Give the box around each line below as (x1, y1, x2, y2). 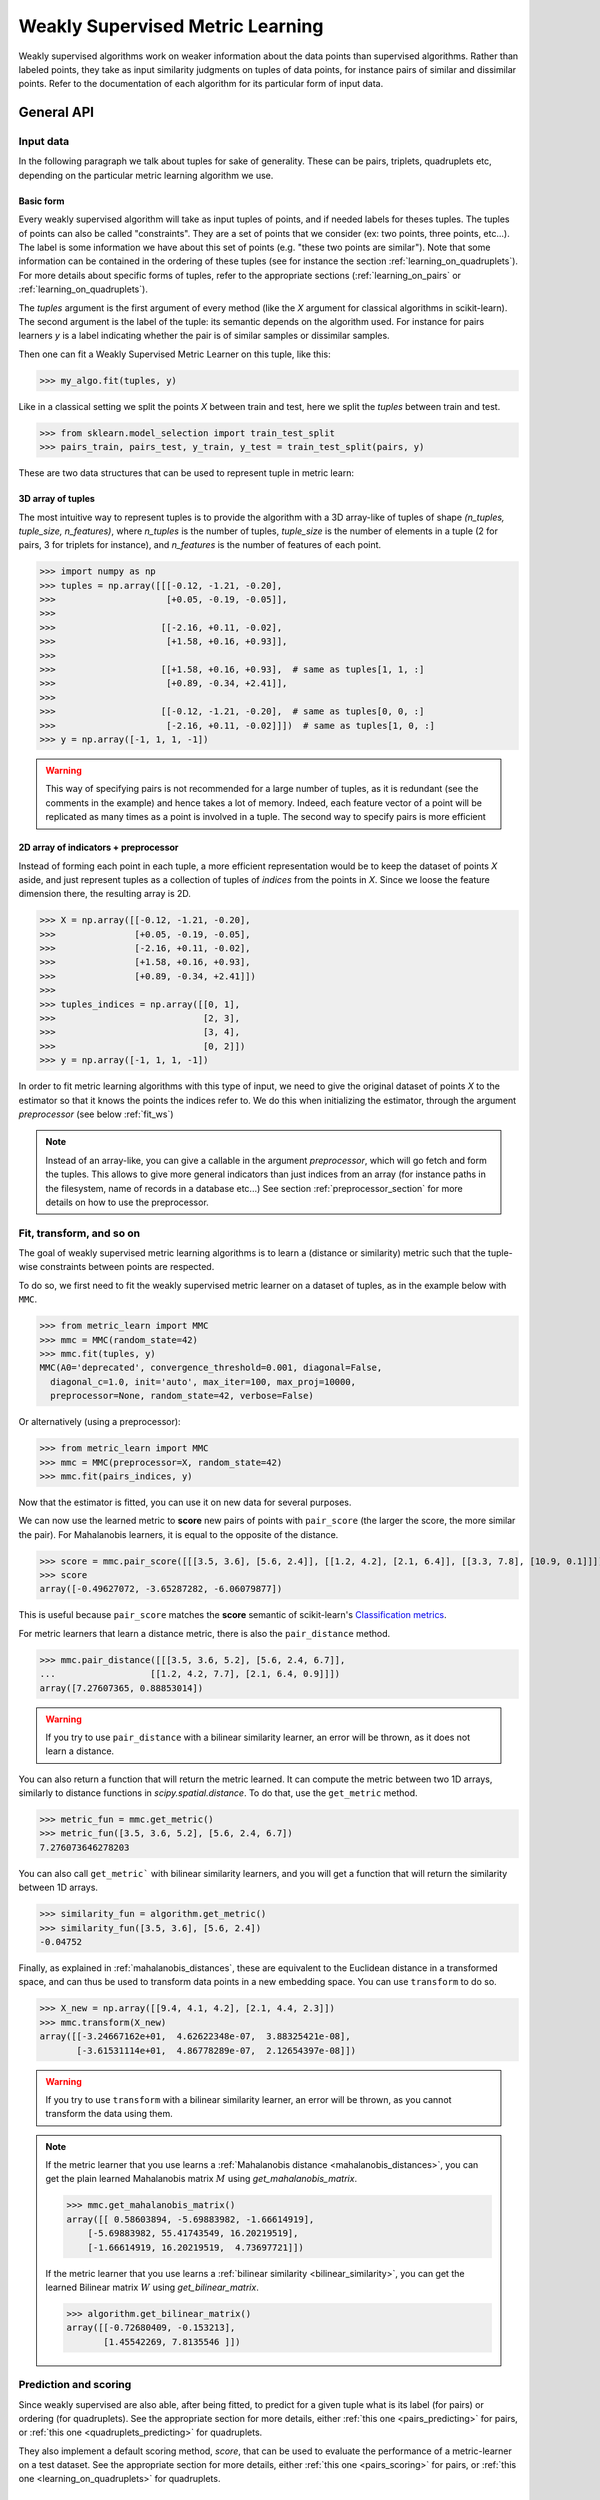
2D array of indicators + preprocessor (18, 841, 179, 854)
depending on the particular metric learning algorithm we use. (18, 169, 274, 181)
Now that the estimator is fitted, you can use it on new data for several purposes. (18, 1496, 352, 1508)
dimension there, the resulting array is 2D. (18, 888, 192, 900)
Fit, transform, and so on (18, 1226, 141, 1240)
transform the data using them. (45, 2108, 174, 2120)
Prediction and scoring (18, 2378, 132, 2392)
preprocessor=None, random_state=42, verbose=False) (50, 1390, 314, 1402)
